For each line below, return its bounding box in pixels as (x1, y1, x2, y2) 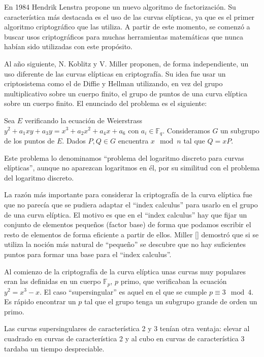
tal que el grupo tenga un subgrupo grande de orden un (84, 296, 257, 307)
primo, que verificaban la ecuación (120, 276, 227, 287)
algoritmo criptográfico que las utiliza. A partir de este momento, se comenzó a (4, 21, 250, 32)
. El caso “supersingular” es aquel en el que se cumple (40, 286, 207, 297)
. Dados (62, 135, 86, 146)
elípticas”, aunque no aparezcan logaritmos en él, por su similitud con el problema (4, 162, 260, 173)
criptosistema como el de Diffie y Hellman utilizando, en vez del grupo (4, 78, 223, 89)
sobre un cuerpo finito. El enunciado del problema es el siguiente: (4, 98, 207, 109)
